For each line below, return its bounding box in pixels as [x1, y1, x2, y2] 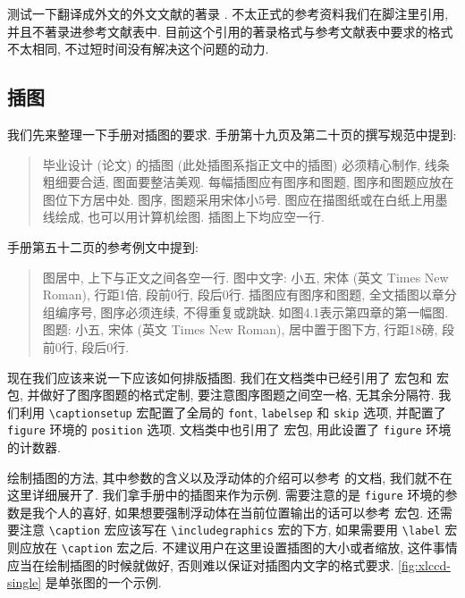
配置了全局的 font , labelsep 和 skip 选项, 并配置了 [148, 402, 446, 421]
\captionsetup [48, 407, 132, 420]
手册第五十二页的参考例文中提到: [7, 237, 199, 256]
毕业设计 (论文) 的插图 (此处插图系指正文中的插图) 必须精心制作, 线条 [42, 155, 450, 173]
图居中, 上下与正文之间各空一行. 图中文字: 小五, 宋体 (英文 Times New [42, 267, 449, 286]
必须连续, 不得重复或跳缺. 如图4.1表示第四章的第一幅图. [125, 302, 449, 321]
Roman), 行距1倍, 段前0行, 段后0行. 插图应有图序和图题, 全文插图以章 [42, 285, 444, 304]
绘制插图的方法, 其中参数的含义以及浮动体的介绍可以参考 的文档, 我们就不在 [7, 467, 452, 486]
